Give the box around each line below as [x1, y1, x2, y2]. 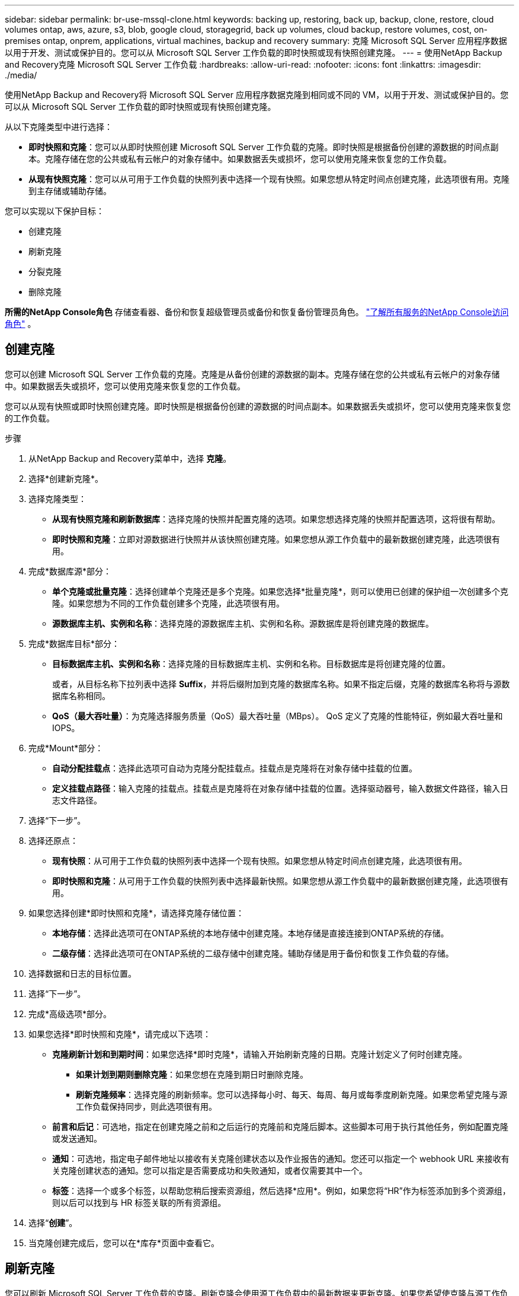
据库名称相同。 [52, 690, 110, 701]
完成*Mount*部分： [28, 742, 104, 753]
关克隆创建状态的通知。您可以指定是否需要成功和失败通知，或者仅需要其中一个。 [52, 1165, 367, 1176]
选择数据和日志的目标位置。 [28, 968, 136, 979]
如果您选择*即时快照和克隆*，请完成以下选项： [28, 1028, 212, 1039]
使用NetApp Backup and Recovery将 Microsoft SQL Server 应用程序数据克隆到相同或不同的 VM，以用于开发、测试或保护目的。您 [5, 90, 509, 100]
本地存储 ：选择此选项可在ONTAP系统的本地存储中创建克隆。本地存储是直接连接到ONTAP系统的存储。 [52, 927, 449, 938]
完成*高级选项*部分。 [28, 1008, 112, 1019]
